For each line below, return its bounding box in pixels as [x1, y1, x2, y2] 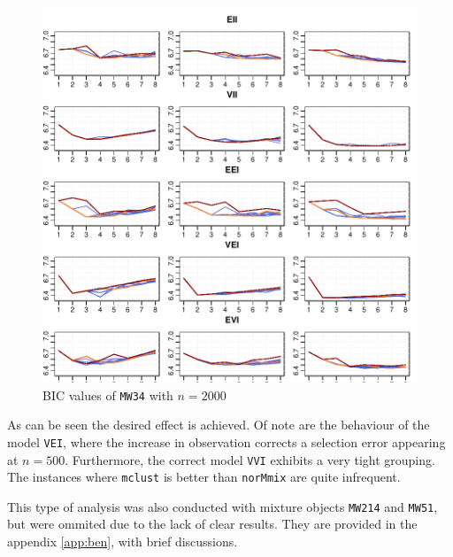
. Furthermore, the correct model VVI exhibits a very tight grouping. [65, 450, 435, 468]
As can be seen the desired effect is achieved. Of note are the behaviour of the [7, 415, 430, 434]
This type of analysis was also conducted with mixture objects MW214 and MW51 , [7, 497, 438, 515]
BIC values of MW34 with [42, 385, 173, 404]
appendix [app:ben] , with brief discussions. [7, 532, 238, 551]
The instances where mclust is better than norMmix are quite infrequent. [7, 468, 401, 486]
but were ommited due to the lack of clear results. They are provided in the [7, 514, 418, 533]
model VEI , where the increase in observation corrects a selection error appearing [7, 432, 446, 451]
